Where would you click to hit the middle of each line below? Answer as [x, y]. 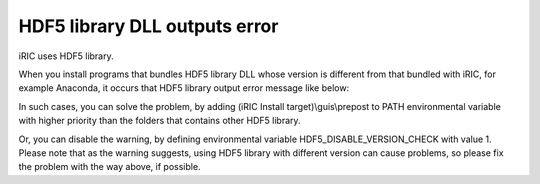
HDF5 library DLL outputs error [148, 26]
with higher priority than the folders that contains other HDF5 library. [159, 121]
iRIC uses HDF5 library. [66, 56]
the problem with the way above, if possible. [109, 167]
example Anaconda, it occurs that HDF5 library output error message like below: [184, 88]
